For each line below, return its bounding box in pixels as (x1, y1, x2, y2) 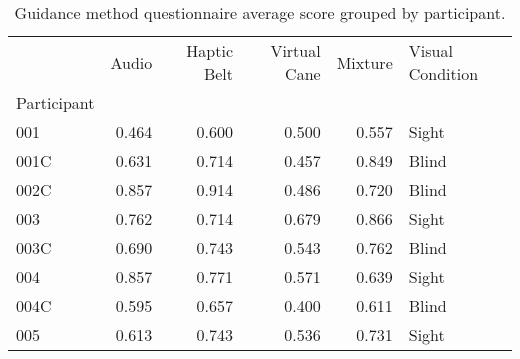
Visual (408, 39, 453, 62)
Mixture (336, 50, 393, 74)
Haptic (186, 39, 233, 62)
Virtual (270, 39, 321, 62)
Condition (408, 62, 479, 85)
